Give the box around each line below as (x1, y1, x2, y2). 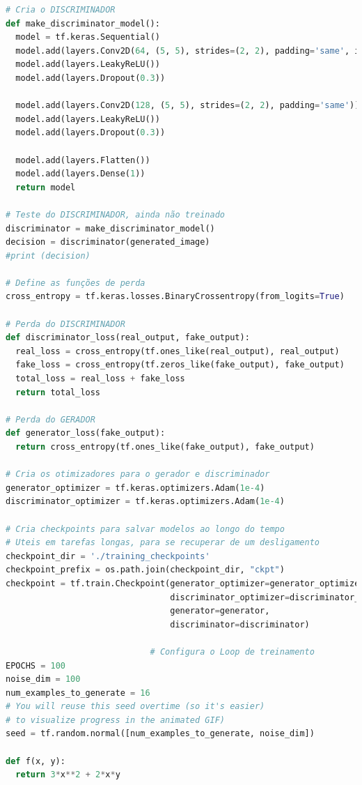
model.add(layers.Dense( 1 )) (15, 169, 145, 179)
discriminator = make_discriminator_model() (6, 223, 215, 234)
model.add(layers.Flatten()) (15, 155, 150, 165)
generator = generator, (170, 606, 270, 616)
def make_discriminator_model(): (6, 18, 160, 29)
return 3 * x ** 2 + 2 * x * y (15, 770, 120, 780)
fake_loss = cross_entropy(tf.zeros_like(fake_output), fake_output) (15, 360, 345, 370)
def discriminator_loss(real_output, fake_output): (6, 333, 250, 343)
